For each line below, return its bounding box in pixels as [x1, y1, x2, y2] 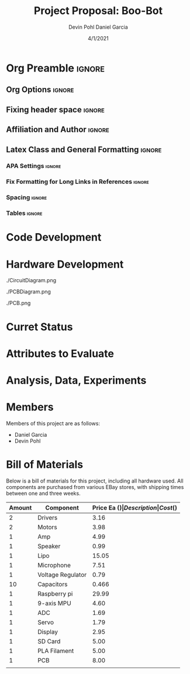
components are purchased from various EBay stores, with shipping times [6, 483, 184, 490]
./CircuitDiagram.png [6, 277, 57, 284]
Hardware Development [6, 258, 124, 271]
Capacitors [37, 580, 68, 588]
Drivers [37, 514, 58, 522]
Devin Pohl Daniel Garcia [68, 23, 129, 30]
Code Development [6, 231, 102, 244]
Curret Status [6, 320, 73, 333]
